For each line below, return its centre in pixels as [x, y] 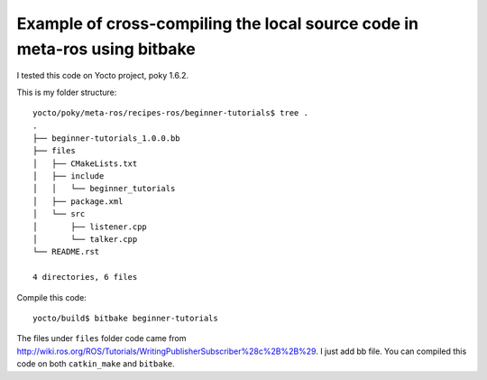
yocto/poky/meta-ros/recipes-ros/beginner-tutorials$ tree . [170, 113]
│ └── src [59, 214]
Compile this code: [52, 297]
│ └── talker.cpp [85, 240]
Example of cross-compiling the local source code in [218, 23]
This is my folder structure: [67, 92]
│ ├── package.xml [78, 201]
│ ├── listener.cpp [90, 227]
